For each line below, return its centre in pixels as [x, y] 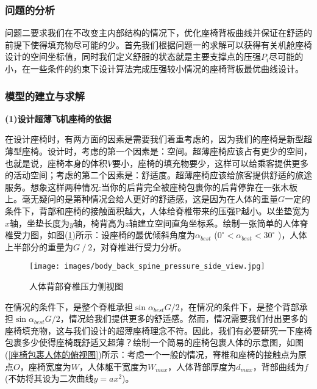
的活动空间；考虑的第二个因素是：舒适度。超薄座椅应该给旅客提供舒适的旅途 [158, 175]
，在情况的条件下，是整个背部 [239, 306]
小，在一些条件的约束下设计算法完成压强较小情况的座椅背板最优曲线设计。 [154, 68]
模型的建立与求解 [45, 96]
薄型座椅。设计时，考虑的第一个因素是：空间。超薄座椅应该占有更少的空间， [158, 151]
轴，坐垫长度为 [40, 223]
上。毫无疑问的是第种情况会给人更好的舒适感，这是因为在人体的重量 [141, 199]
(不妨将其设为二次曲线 [49, 378]
